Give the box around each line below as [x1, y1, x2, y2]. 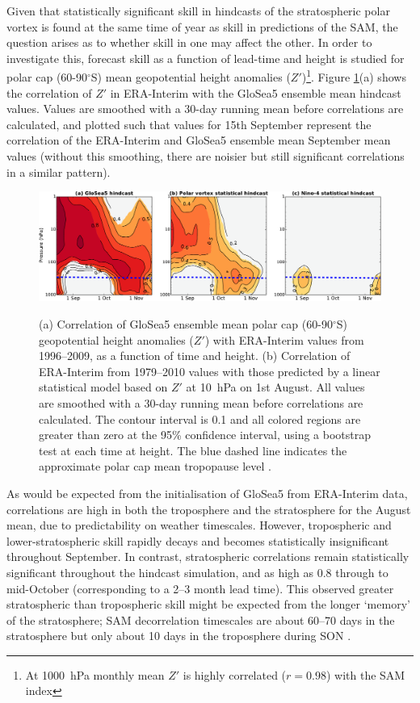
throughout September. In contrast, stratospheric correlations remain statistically [6, 548, 409, 565]
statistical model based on [39, 379, 168, 395]
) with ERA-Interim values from [204, 331, 364, 348]
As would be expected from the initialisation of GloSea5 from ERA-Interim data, [6, 484, 408, 501]
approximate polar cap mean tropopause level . [39, 458, 271, 475]
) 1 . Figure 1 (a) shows [301, 66, 406, 86]
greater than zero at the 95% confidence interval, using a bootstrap [39, 426, 372, 443]
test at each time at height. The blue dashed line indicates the [39, 441, 347, 458]
